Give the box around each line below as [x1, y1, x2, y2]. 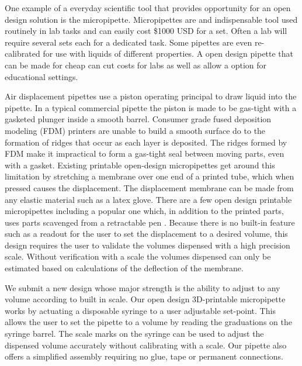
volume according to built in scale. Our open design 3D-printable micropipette [5, 293, 286, 305]
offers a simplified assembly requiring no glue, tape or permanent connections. [5, 350, 283, 362]
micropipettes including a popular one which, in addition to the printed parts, [5, 205, 284, 217]
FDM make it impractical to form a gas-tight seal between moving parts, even [5, 147, 284, 160]
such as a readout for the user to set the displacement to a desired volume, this [5, 227, 288, 240]
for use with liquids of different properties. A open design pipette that [43, 47, 294, 60]
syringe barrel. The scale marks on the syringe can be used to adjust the [5, 327, 264, 340]
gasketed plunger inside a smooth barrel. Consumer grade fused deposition [5, 113, 272, 125]
